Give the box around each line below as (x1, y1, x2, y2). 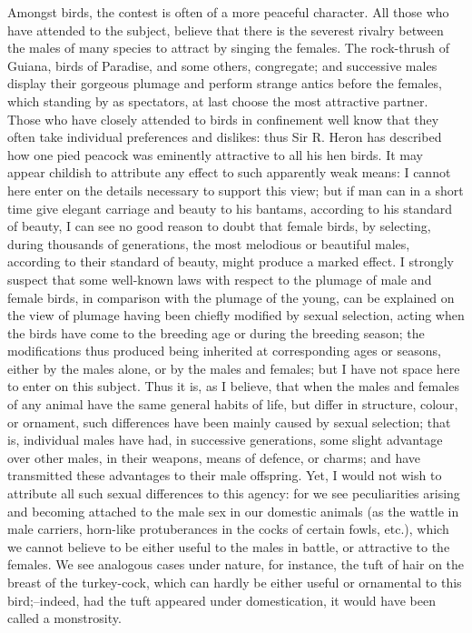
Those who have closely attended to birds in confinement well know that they (7, 109, 439, 128)
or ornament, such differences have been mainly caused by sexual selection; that (7, 412, 451, 431)
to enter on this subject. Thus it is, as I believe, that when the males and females (7, 377, 459, 396)
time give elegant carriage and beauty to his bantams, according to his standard (7, 198, 453, 217)
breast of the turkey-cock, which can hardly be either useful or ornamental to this (7, 573, 462, 591)
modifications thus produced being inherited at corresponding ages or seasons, (7, 341, 441, 360)
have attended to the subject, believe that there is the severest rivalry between (7, 20, 444, 39)
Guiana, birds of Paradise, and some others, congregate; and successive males (7, 55, 438, 75)
